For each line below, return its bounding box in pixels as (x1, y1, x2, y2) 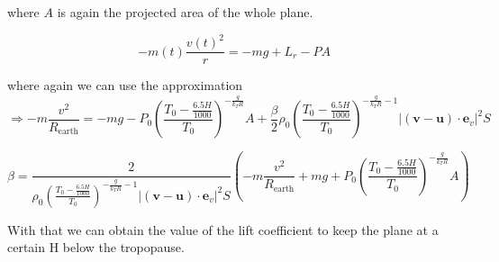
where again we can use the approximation (7, 76, 243, 95)
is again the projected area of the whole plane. (57, 3, 313, 21)
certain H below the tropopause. (7, 238, 185, 257)
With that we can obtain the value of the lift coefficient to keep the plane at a (7, 220, 439, 239)
